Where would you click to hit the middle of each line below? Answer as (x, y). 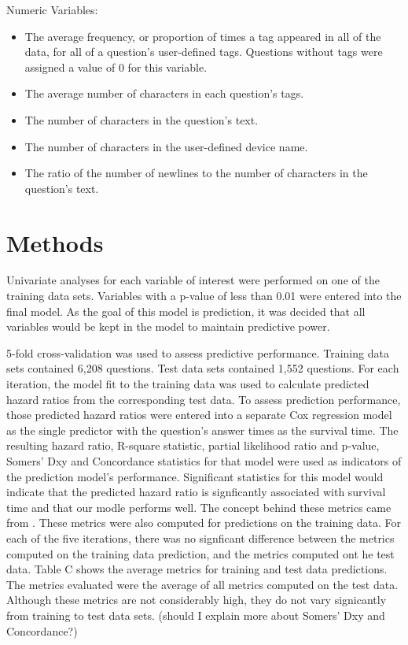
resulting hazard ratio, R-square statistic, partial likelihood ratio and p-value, (193, 445)
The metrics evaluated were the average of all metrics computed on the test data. (202, 584)
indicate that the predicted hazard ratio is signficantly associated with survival (196, 492)
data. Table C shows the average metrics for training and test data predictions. (197, 569)
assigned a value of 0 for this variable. (116, 67)
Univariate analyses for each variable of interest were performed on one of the (193, 280)
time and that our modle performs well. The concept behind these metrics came (199, 507)
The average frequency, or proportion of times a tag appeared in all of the (203, 36)
